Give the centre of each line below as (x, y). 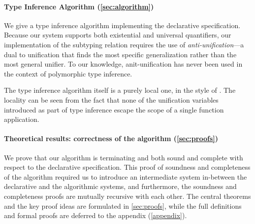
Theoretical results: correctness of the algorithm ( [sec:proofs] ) (111, 138)
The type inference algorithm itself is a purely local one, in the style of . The (120, 90)
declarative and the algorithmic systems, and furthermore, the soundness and (120, 186)
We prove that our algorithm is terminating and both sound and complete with (124, 157)
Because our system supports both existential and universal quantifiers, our (118, 35)
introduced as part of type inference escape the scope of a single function (114, 109)
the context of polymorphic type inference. (68, 73)
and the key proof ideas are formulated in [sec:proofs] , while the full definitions (123, 205)
